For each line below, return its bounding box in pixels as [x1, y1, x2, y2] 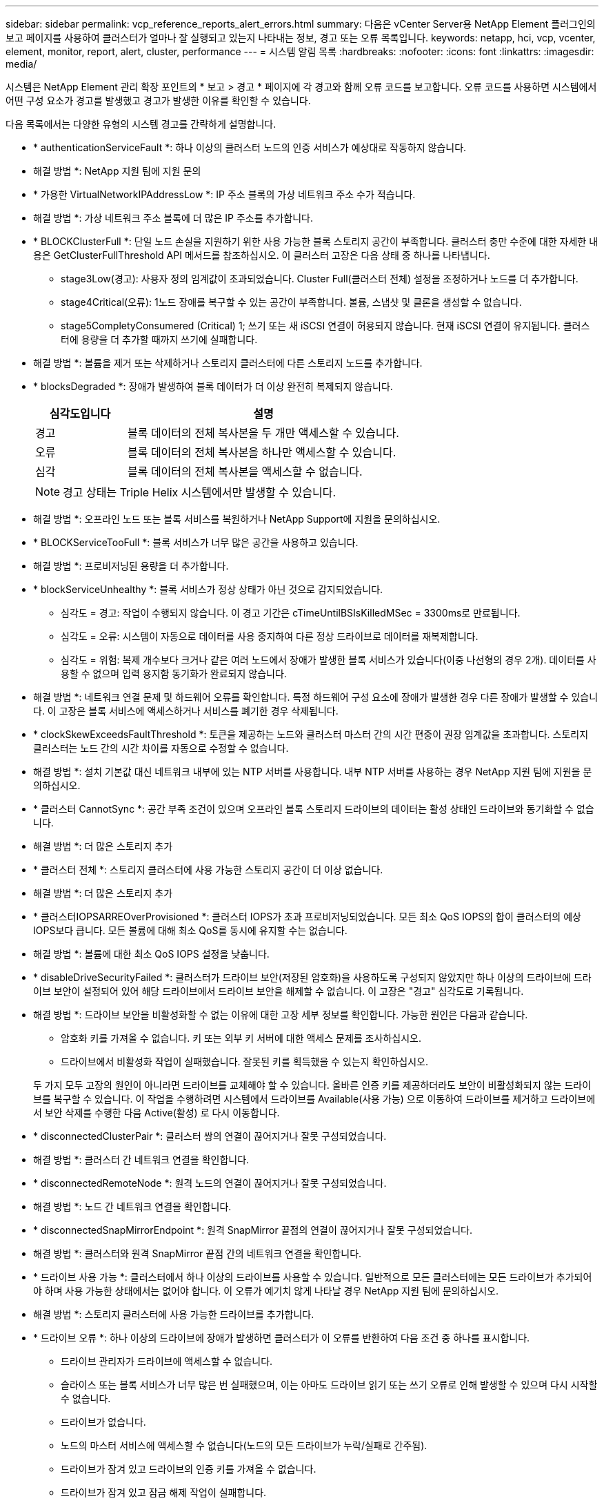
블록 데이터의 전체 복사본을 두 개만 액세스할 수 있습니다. [127, 426, 399, 440]
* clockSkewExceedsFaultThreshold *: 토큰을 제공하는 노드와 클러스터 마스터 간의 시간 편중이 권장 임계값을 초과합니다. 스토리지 [33, 728, 589, 740]
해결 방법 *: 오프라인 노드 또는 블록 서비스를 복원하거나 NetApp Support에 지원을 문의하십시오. [33, 513, 441, 525]
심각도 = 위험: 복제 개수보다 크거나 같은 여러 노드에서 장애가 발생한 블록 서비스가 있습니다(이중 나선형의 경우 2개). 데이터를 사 [61, 654, 596, 666]
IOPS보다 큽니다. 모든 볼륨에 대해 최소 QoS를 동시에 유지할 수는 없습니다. [33, 924, 348, 936]
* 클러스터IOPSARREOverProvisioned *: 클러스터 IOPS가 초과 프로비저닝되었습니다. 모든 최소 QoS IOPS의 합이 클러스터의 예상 [33, 911, 581, 922]
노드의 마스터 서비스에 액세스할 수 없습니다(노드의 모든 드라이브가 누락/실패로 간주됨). [61, 1439, 427, 1451]
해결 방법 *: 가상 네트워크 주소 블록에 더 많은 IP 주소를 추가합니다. [33, 212, 313, 224]
